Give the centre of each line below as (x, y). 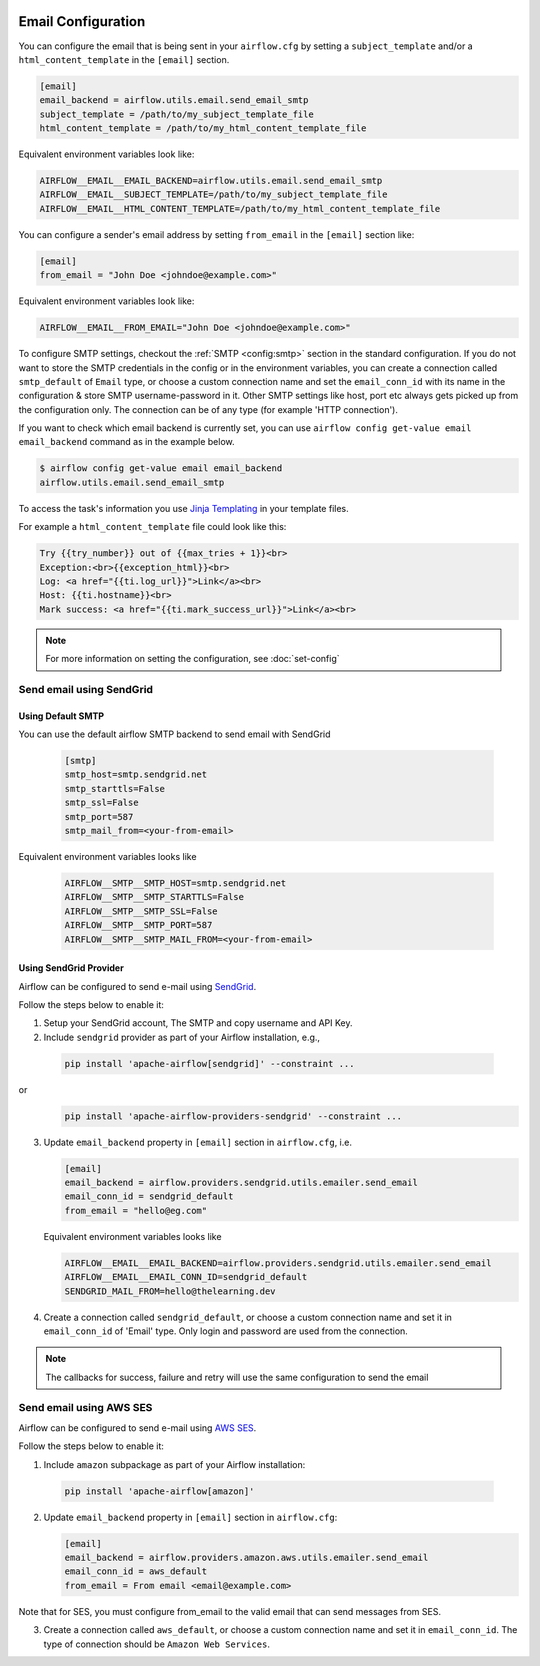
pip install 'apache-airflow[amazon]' (159, 1491)
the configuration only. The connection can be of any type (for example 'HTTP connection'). (208, 409)
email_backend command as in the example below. (126, 442)
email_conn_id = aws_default (136, 1571)
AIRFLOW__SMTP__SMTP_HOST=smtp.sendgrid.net (175, 883)
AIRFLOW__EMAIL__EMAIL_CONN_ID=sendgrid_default (186, 1277)
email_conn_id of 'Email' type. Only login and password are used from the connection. (226, 1331)
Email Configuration (82, 21)
